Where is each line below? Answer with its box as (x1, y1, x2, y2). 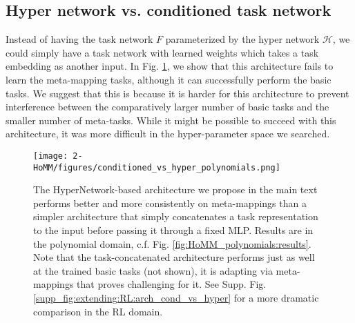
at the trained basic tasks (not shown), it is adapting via (33, 263, 273, 277)
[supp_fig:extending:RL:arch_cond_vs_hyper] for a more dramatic (33, 291, 319, 305)
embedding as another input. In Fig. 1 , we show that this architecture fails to (6, 59, 334, 73)
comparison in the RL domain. (33, 304, 163, 318)
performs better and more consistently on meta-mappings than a (33, 195, 307, 210)
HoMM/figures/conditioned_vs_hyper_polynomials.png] (33, 162, 280, 173)
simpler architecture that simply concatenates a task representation (33, 209, 318, 224)
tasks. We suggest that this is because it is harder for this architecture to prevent (6, 86, 349, 100)
